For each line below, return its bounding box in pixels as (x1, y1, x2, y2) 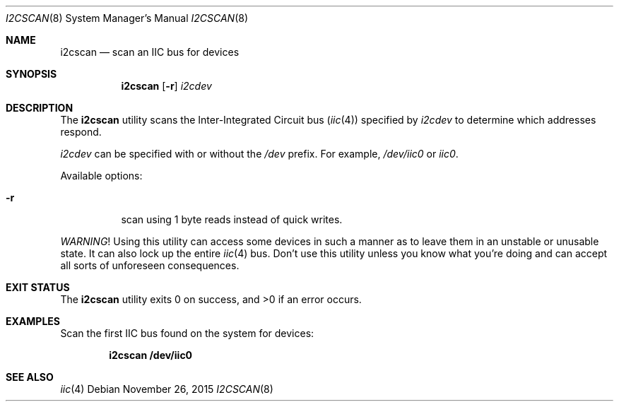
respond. (60, 126, 102, 138)
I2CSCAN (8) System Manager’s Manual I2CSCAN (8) (6, 12, 249, 24)
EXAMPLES (6, 315, 60, 327)
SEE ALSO (6, 371, 54, 383)
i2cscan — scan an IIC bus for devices (60, 46, 240, 58)
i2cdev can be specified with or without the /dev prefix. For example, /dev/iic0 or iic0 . (60, 148, 459, 160)
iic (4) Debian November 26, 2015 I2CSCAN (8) (60, 383, 273, 395)
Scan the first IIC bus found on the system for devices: (60, 327, 314, 339)
